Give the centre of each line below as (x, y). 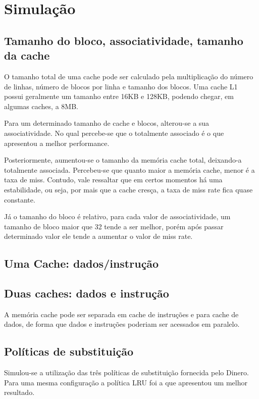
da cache (27, 55)
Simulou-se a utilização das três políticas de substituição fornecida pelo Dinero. (126, 372)
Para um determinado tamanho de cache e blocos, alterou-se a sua (107, 123)
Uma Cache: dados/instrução (82, 263)
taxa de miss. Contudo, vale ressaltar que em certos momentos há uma (113, 180)
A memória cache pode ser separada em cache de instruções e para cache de (121, 314)
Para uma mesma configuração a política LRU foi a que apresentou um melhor (126, 382)
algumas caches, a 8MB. (41, 106)
